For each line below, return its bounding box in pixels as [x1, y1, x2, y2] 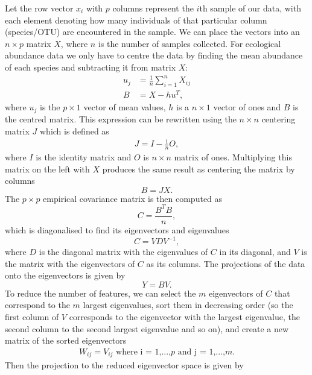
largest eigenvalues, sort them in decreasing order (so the [83, 298, 293, 311]
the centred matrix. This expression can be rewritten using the [5, 113, 237, 125]
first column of [5, 310, 59, 323]
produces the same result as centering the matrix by [102, 162, 295, 175]
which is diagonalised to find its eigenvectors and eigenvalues [5, 223, 229, 236]
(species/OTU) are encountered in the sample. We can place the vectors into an [5, 25, 300, 38]
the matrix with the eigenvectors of [5, 257, 135, 269]
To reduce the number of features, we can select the [5, 286, 196, 299]
